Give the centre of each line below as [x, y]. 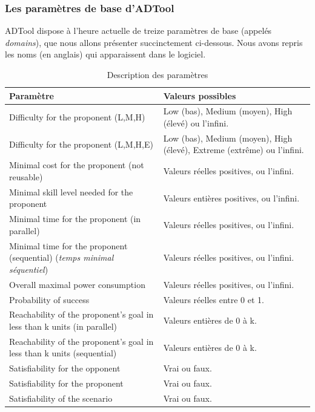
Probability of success [49, 299]
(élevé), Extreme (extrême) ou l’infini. [234, 150]
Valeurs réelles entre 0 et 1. [214, 299]
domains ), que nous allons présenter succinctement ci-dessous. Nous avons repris [154, 42]
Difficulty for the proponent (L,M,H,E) [81, 144]
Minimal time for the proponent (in [75, 219]
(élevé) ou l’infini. [196, 123]
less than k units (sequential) [63, 353]
